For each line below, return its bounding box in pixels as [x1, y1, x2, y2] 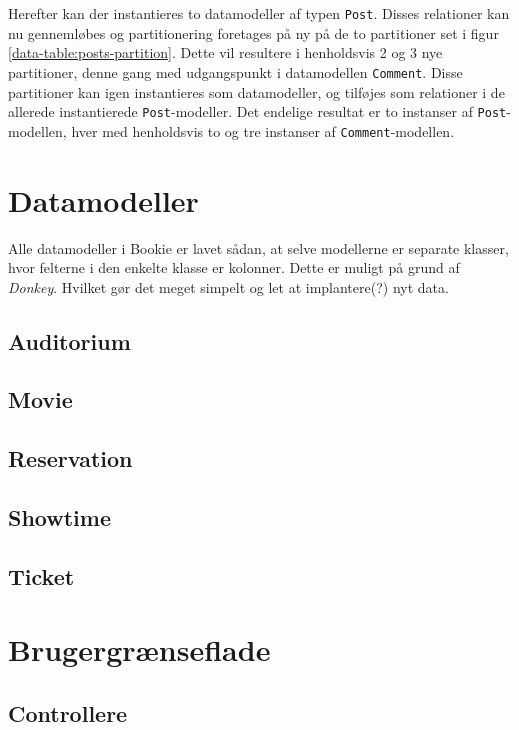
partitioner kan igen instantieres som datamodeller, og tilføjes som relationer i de [8, 81, 505, 102]
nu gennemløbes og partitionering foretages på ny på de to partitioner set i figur [8, 22, 499, 43]
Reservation [8, 443, 133, 474]
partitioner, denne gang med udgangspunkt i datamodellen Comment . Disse [8, 61, 463, 82]
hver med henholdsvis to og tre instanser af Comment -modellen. [71, 120, 455, 141]
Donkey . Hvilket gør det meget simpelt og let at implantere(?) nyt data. [8, 276, 449, 297]
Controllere [8, 697, 128, 728]
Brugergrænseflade [8, 629, 271, 670]
